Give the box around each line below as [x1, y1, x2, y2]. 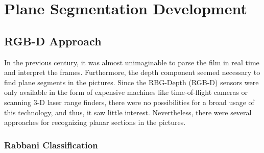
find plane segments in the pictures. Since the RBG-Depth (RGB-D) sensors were [4, 76, 259, 87]
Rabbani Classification [4, 138, 98, 151]
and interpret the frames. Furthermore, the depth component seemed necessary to [4, 67, 260, 78]
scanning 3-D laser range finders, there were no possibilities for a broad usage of [4, 96, 254, 107]
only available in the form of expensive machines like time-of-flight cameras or [4, 87, 248, 97]
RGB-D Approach [4, 33, 102, 48]
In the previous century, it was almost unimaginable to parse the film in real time [4, 57, 259, 67]
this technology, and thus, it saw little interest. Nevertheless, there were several [4, 107, 252, 117]
